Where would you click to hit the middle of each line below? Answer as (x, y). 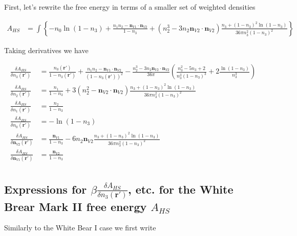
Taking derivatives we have (46, 50)
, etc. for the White (181, 189)
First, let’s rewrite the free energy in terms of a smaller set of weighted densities (130, 7)
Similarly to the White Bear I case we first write (80, 228)
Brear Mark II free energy (76, 206)
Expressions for (46, 189)
